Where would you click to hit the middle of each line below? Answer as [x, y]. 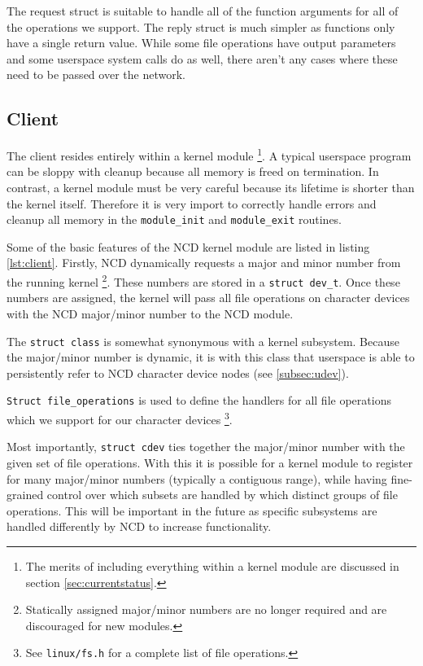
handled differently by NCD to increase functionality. [139, 526]
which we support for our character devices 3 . [120, 418]
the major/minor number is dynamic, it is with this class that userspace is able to [211, 357]
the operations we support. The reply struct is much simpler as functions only [201, 26]
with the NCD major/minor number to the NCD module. [150, 313]
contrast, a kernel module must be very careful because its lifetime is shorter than [211, 188]
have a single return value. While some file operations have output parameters [201, 43]
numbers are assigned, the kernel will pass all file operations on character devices [208, 298]
